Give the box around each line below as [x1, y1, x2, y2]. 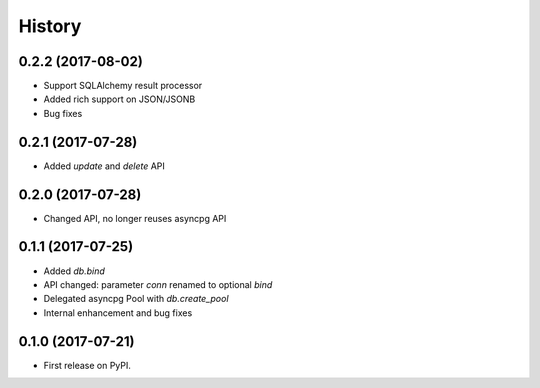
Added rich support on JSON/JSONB [43, 93, 196, 105]
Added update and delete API [43, 160, 165, 172]
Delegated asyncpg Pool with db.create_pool [43, 293, 229, 305]
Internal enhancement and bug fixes [43, 306, 193, 319]
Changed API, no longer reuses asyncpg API [43, 212, 227, 224]
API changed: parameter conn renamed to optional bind [43, 278, 273, 290]
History [18, 15, 82, 37]
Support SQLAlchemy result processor [43, 80, 203, 92]
